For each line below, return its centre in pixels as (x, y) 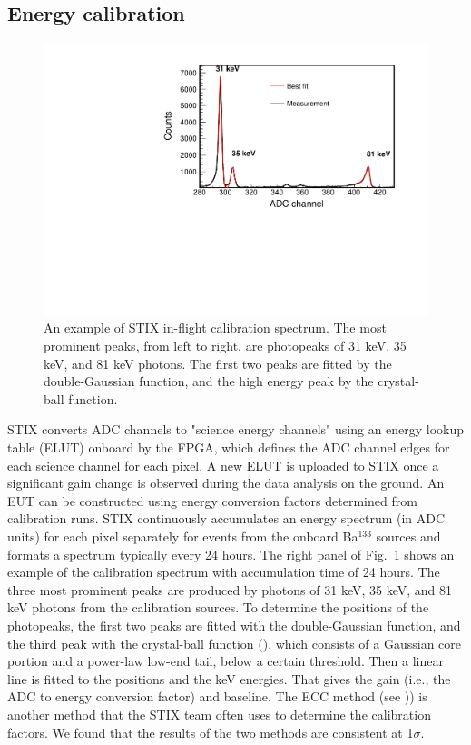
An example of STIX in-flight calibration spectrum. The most (215, 328)
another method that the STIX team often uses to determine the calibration (219, 714)
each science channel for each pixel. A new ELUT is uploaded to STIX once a (223, 465)
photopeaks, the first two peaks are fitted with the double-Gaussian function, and (234, 625)
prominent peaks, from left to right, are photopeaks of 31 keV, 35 (225, 346)
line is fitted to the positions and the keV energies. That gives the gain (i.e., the (229, 678)
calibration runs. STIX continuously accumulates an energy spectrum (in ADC (226, 518)
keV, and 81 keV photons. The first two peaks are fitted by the (218, 363)
